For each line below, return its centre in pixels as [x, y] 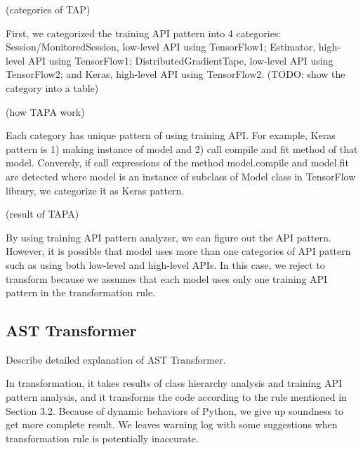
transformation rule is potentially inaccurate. [102, 438]
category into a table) [52, 87]
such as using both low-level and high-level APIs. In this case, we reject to [165, 264]
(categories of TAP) [48, 9]
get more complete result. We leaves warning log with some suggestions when [172, 424]
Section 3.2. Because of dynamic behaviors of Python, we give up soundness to [175, 410]
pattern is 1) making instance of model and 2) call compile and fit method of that [182, 148]
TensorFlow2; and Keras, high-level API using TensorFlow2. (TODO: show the [176, 74]
